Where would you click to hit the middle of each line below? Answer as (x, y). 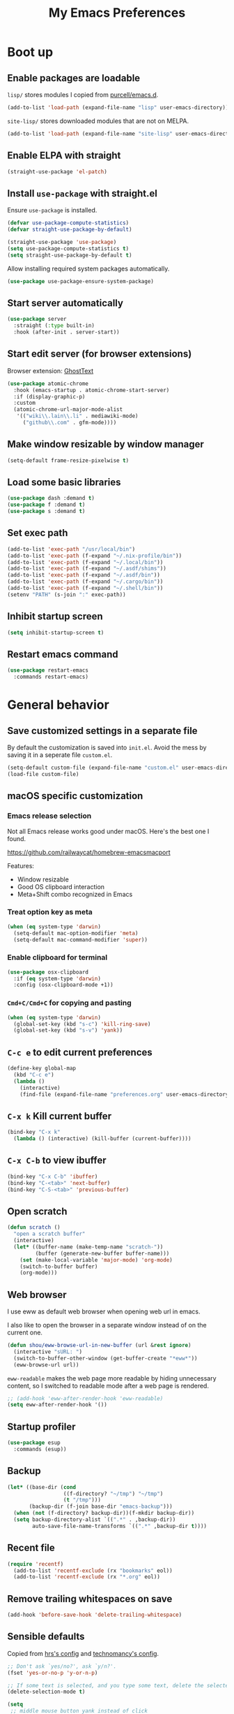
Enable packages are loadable (74, 78)
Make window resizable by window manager (106, 444)
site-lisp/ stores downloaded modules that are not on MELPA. (98, 121)
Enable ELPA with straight (64, 156)
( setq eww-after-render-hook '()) (57, 1405)
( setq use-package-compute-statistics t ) (68, 249)
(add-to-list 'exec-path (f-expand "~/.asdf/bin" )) (84, 575)
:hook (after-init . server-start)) (67, 332)
